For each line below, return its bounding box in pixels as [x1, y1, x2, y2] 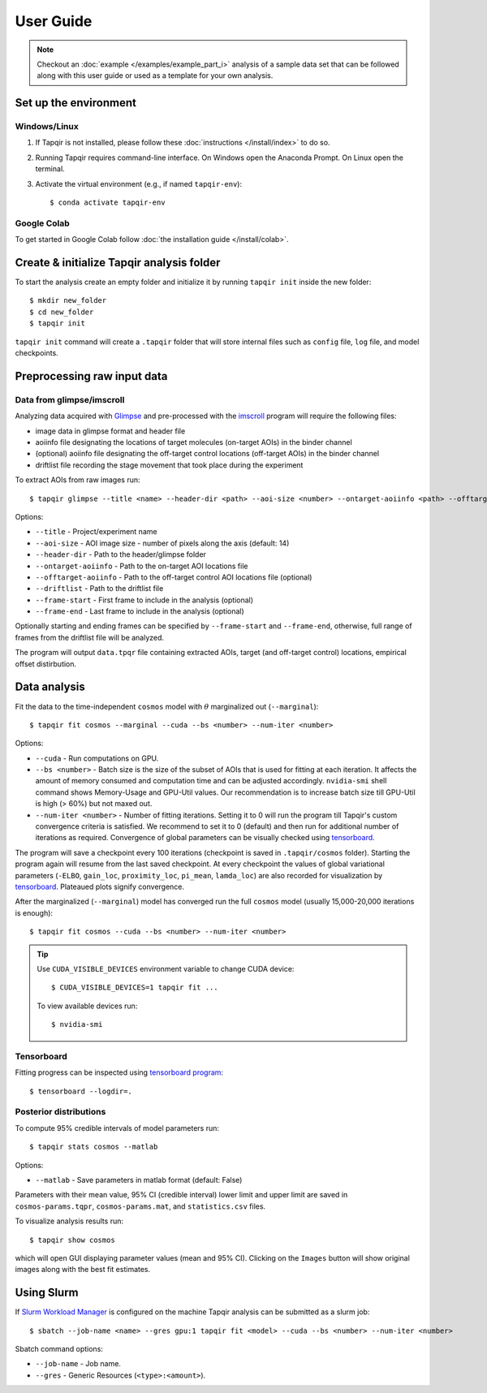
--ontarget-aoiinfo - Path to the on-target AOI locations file [35, 561, 248, 571]
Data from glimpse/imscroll [15, 394, 125, 405]
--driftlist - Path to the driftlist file [35, 584, 164, 593]
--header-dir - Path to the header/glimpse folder [35, 550, 207, 559]
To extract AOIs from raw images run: [15, 475, 141, 485]
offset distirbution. [15, 658, 77, 669]
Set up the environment [15, 96, 137, 110]
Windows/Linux [15, 121, 79, 132]
